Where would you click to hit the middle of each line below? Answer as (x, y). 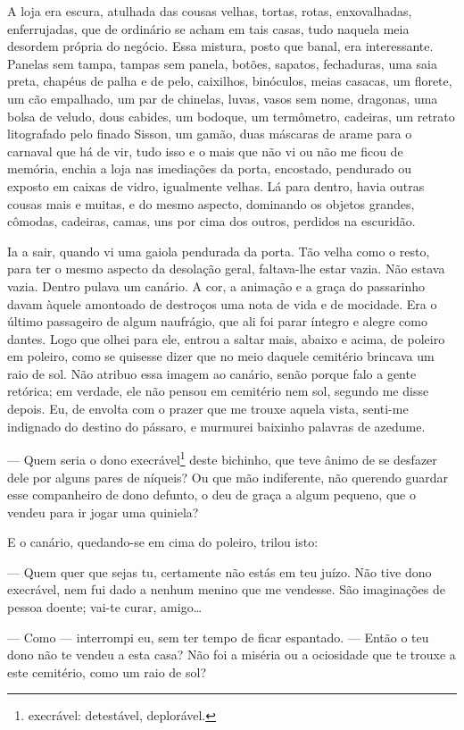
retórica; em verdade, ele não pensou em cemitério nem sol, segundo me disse (218, 391)
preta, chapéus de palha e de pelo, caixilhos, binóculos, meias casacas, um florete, (230, 81)
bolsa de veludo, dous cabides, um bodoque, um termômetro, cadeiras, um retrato (231, 116)
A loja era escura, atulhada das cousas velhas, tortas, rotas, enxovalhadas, (210, 11)
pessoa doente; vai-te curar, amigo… (105, 607)
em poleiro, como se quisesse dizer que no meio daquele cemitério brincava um (221, 356)
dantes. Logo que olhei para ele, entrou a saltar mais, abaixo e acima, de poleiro (226, 338)
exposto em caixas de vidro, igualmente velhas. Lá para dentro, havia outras (216, 185)
